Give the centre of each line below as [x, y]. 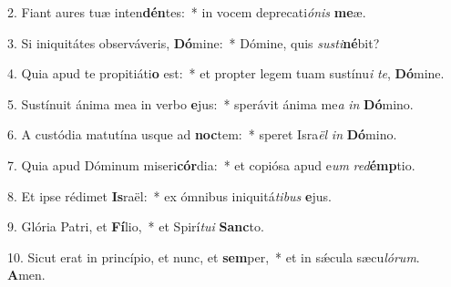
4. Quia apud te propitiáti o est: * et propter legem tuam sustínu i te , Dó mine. [226, 73]
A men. [26, 275]
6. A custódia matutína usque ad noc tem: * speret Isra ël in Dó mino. [202, 134]
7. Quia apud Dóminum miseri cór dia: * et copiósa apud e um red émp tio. [211, 164]
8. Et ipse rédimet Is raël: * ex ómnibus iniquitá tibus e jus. [169, 195]
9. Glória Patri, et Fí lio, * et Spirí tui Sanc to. [136, 226]
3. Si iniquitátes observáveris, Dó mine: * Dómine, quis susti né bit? [194, 42]
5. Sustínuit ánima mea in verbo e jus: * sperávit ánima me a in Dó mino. [210, 103]
